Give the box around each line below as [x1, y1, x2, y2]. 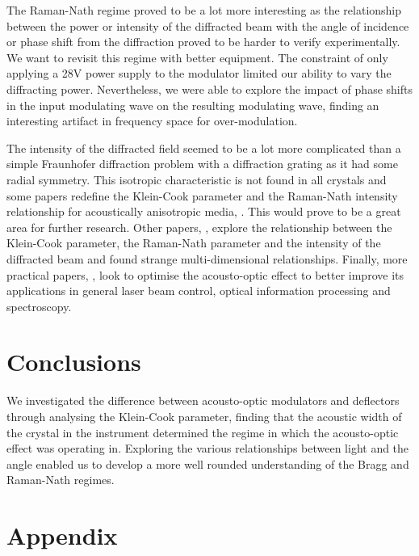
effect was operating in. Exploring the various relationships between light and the [6, 440, 409, 457]
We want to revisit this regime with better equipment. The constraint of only [6, 48, 388, 65]
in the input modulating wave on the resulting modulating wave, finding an [6, 96, 379, 113]
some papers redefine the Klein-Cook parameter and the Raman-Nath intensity [6, 187, 398, 204]
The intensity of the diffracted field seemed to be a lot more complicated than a [6, 139, 401, 156]
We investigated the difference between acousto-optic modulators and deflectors [6, 392, 400, 409]
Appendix [6, 519, 118, 552]
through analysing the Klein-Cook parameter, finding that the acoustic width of [6, 408, 402, 424]
